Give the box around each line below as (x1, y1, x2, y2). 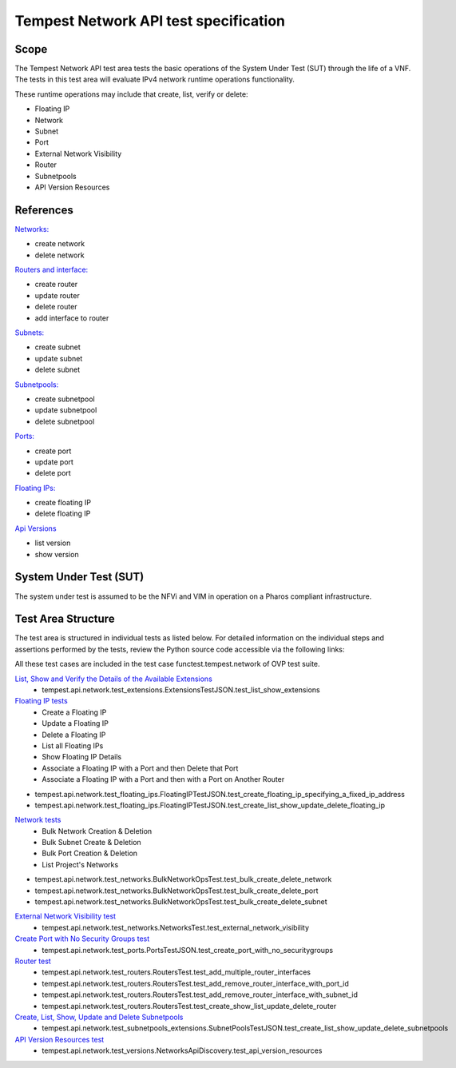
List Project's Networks (42, 859, 119, 869)
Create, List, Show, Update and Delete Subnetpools (14, 1012, 184, 1022)
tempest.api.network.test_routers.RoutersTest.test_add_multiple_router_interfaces (42, 967, 311, 977)
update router (34, 290, 80, 300)
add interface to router (34, 313, 109, 323)
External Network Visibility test (14, 911, 116, 921)
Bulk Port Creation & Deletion (42, 848, 138, 859)
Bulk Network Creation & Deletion (42, 826, 153, 835)
